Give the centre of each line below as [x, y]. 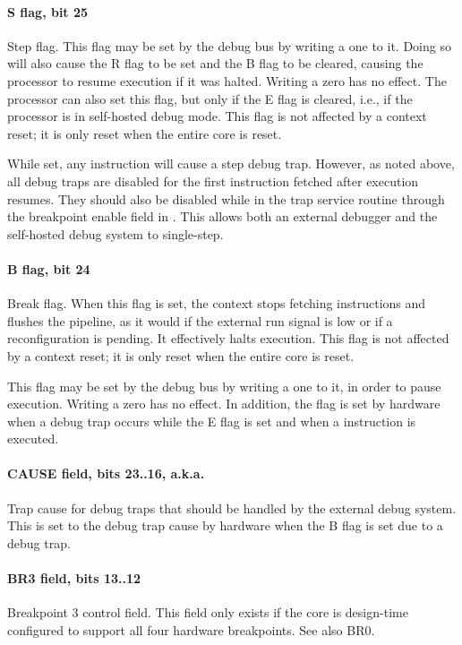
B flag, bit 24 [49, 268]
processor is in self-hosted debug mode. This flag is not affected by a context [217, 116]
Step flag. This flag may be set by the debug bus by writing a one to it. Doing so [229, 45]
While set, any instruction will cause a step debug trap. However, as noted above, [231, 163]
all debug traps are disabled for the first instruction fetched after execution [213, 181]
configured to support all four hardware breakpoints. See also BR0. [191, 629]
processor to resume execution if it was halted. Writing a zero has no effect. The [227, 80]
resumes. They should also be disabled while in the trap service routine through [226, 198]
